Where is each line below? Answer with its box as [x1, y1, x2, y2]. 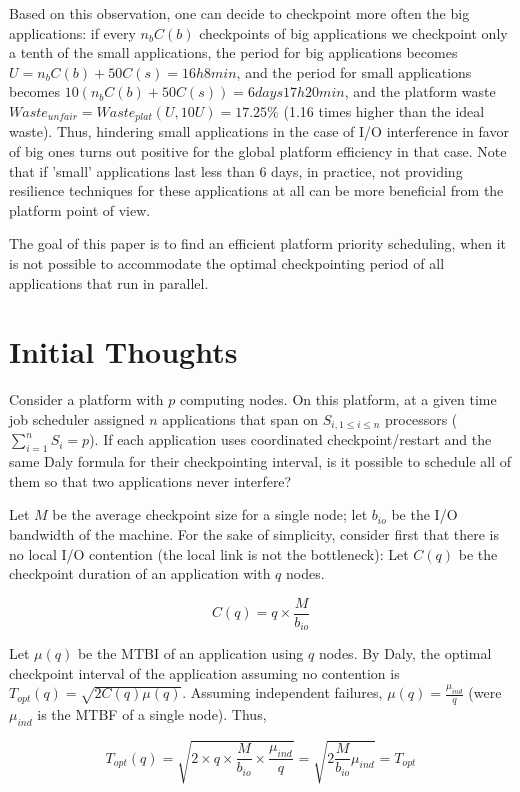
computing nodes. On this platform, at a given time [179, 389, 497, 410]
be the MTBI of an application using [77, 643, 304, 664]
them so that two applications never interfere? [9, 470, 292, 491]
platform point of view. [9, 199, 151, 220]
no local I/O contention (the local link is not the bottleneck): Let [9, 543, 409, 564]
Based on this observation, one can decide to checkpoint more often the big [9, 3, 470, 23]
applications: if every [9, 22, 136, 43]
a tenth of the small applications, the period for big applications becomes [9, 42, 458, 63]
